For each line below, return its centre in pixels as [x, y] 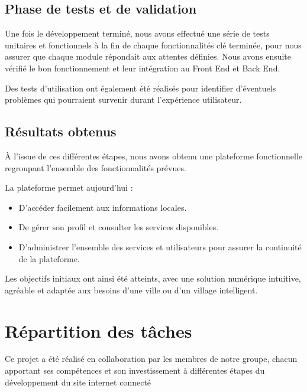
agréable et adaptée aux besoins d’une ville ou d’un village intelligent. [131, 290]
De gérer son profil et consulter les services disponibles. [119, 227]
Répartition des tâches [98, 330]
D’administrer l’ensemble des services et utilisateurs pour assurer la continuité [160, 246]
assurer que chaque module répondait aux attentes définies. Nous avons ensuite [148, 56]
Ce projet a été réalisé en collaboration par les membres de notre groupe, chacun [151, 359]
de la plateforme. [49, 258]
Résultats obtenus [61, 131]
